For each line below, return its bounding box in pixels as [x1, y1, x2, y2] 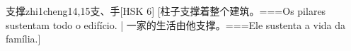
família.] [6, 31, 41, 46]
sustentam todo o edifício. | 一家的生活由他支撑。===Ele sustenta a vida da [6, 17, 346, 32]
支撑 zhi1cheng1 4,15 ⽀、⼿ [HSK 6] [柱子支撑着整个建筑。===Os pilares [6, 4, 326, 18]
